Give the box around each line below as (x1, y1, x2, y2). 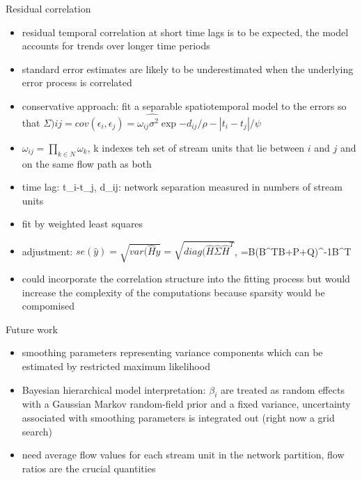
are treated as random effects (220, 382, 345, 397)
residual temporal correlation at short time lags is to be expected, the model (22, 24, 349, 39)
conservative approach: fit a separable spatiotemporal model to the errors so (22, 98, 347, 113)
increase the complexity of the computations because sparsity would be (22, 285, 325, 299)
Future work (6, 321, 58, 336)
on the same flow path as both (22, 156, 152, 170)
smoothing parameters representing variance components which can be (22, 345, 323, 360)
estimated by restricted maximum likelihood (22, 358, 210, 373)
